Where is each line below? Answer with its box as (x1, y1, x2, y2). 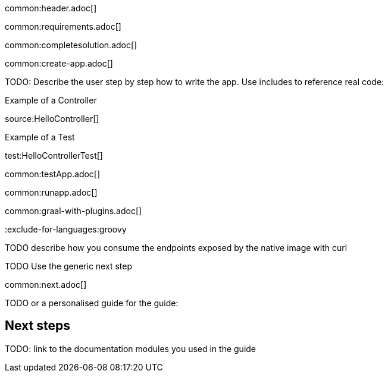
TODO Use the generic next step (5, 261, 132, 271)
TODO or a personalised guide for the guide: (5, 298, 179, 308)
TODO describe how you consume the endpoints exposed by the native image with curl (5, 243, 348, 253)
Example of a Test (5, 132, 75, 142)
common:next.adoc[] (5, 279, 87, 290)
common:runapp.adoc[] (5, 187, 98, 197)
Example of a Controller (5, 95, 97, 105)
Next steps (5, 318, 70, 334)
